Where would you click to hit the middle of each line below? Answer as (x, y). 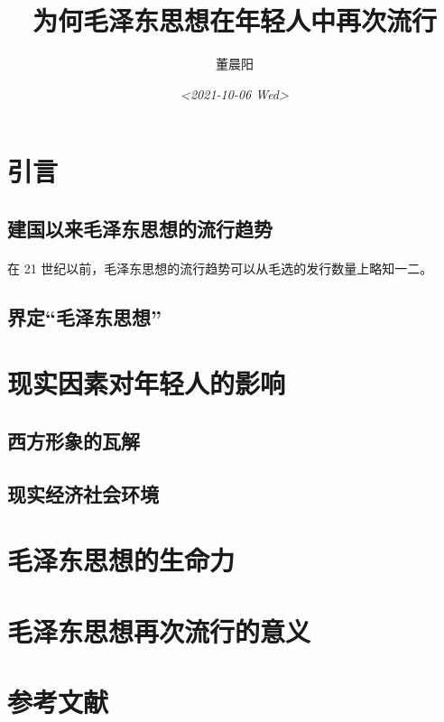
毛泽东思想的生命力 (121, 560)
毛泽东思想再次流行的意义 (159, 630)
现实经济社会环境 (83, 493)
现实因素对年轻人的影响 (147, 383)
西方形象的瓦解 (74, 441)
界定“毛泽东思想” (84, 316)
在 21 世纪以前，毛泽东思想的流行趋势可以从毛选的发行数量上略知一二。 (220, 268)
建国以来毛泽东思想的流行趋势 (140, 228)
